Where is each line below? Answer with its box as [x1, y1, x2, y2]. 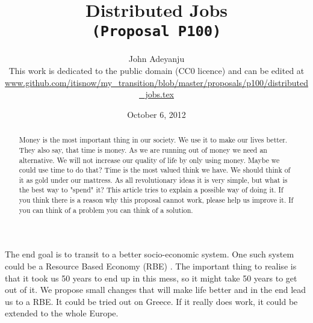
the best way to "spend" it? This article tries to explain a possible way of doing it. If [19, 185, 284, 195]
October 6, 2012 [127, 108, 186, 120]
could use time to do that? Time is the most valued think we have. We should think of [19, 165, 291, 175]
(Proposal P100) [91, 23, 222, 40]
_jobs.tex [138, 88, 175, 100]
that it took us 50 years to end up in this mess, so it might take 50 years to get [5, 271, 297, 284]
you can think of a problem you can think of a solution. [19, 205, 193, 215]
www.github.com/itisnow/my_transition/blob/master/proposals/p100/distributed [5, 76, 308, 88]
